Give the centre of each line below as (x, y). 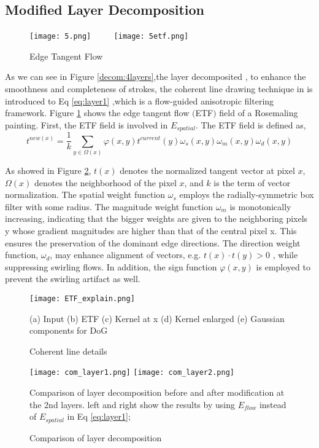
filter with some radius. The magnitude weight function (109, 206)
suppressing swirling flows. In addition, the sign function (111, 266)
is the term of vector (252, 182)
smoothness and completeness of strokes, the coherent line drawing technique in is (159, 89)
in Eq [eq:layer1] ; (99, 416)
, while (285, 255)
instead (273, 404)
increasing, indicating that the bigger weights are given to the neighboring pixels (156, 218)
